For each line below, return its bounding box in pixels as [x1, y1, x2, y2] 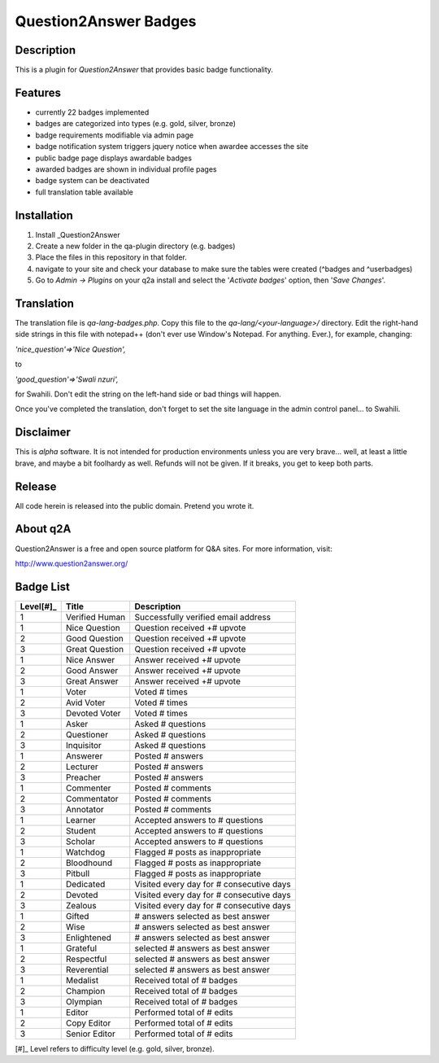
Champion [65, 985, 106, 996]
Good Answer [65, 664, 119, 676]
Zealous [65, 899, 97, 911]
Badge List [15, 580, 71, 593]
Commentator [65, 793, 119, 804]
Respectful [65, 953, 107, 965]
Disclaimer [15, 426, 71, 440]
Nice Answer [65, 654, 115, 665]
